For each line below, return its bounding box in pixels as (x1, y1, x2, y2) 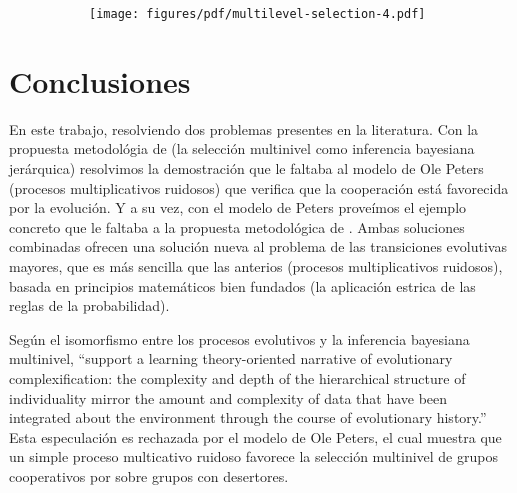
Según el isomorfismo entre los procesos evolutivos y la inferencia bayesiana (9, 328, 470, 349)
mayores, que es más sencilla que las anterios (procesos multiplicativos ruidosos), (9, 255, 503, 276)
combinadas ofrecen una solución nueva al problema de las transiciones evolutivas (9, 236, 507, 257)
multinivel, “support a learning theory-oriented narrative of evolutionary (9, 348, 453, 369)
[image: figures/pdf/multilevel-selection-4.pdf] (89, 7, 426, 21)
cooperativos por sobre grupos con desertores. (9, 465, 289, 486)
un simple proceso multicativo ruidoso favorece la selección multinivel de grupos (9, 446, 498, 467)
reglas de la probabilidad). (9, 295, 170, 316)
